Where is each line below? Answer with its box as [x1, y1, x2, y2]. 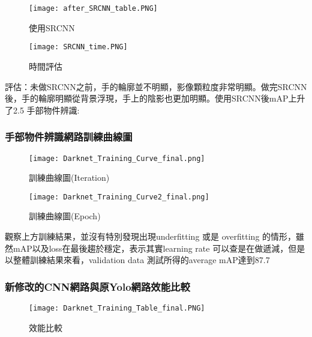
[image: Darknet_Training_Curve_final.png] [29, 154, 205, 163]
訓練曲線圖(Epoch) [29, 210, 101, 222]
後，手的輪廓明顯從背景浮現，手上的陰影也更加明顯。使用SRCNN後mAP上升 [5, 92, 305, 105]
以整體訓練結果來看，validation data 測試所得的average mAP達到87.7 [5, 254, 270, 266]
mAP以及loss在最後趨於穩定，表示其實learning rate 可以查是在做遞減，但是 [13, 241, 305, 254]
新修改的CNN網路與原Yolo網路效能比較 [5, 279, 190, 294]
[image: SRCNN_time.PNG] [29, 43, 128, 52]
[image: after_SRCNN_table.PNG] [29, 4, 158, 13]
